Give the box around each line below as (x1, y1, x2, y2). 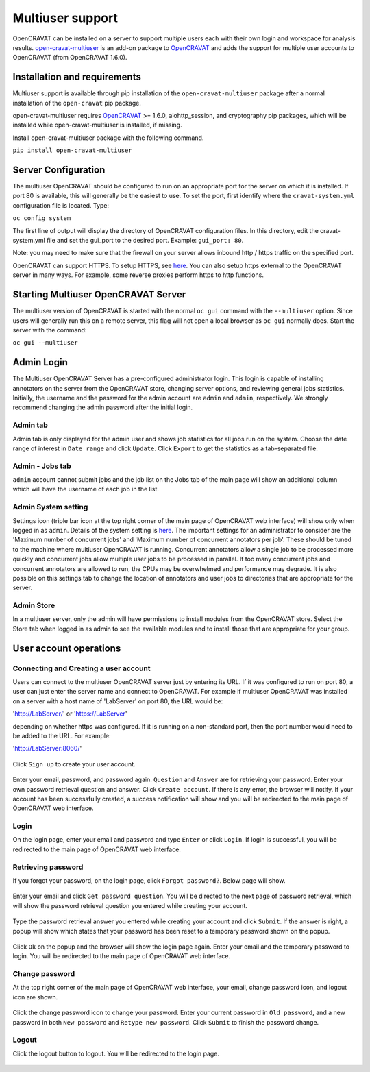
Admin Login (12, 356, 69, 368)
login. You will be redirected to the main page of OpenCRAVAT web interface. (12, 952, 231, 960)
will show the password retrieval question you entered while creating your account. (12, 901, 248, 910)
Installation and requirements (12, 71, 142, 83)
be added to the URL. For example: (12, 731, 111, 740)
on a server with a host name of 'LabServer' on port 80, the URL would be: (12, 696, 223, 705)
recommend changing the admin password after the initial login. (12, 403, 193, 411)
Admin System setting (12, 502, 88, 512)
